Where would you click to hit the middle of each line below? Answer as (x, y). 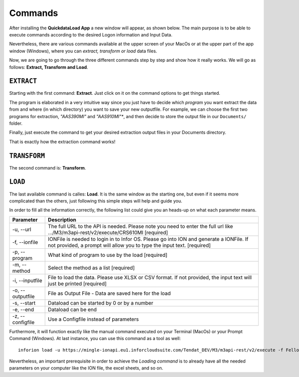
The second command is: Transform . (48, 168)
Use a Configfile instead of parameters (93, 319)
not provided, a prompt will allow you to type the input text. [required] (130, 245)
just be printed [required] (77, 283)
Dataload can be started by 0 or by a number (101, 303)
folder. (16, 123)
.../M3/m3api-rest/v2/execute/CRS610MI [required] (108, 232)
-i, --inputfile (27, 280)
